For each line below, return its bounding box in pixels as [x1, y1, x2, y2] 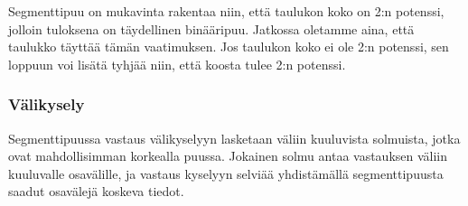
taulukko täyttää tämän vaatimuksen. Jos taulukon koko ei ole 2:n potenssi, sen [8, 37, 449, 56]
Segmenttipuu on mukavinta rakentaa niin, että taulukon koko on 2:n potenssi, [8, 2, 445, 20]
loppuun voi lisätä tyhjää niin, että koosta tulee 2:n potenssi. [8, 54, 346, 73]
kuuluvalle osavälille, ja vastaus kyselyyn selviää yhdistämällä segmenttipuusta [8, 164, 444, 183]
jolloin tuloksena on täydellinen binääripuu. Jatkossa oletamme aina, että [8, 19, 415, 38]
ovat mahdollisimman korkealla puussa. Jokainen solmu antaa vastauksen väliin [8, 146, 448, 165]
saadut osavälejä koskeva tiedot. [8, 182, 184, 201]
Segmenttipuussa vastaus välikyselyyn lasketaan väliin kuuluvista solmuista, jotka [8, 128, 461, 147]
